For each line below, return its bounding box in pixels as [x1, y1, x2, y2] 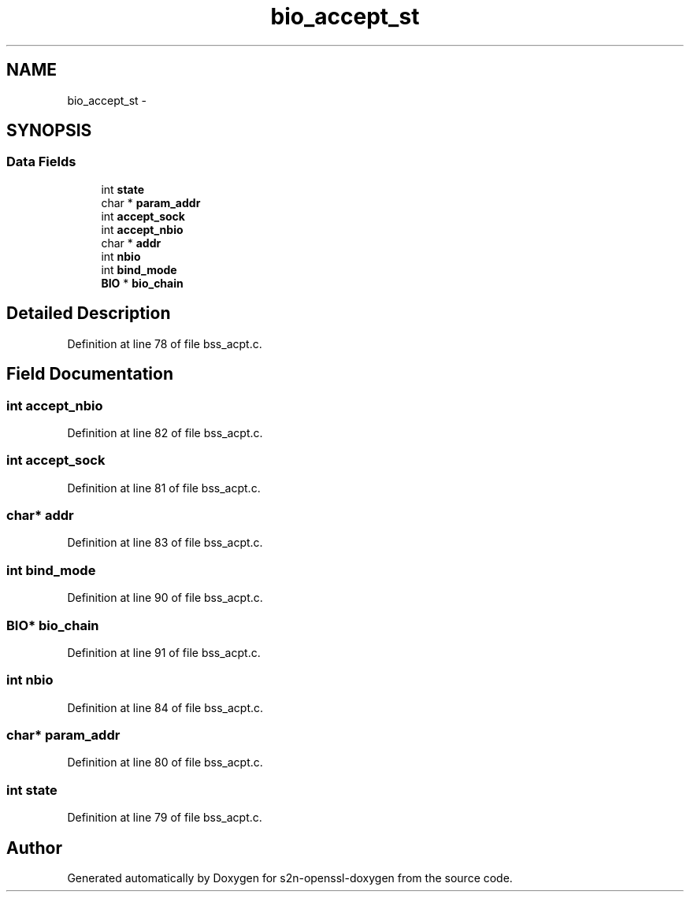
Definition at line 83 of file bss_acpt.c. [67, 536, 263, 550]
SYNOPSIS [6, 121, 92, 141]
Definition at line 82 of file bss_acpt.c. [67, 425, 263, 440]
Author [6, 837, 62, 858]
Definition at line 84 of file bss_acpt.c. [67, 700, 264, 714]
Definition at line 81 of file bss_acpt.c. [67, 481, 261, 495]
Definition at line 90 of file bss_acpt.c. [67, 591, 263, 605]
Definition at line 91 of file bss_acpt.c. [67, 645, 261, 659]
